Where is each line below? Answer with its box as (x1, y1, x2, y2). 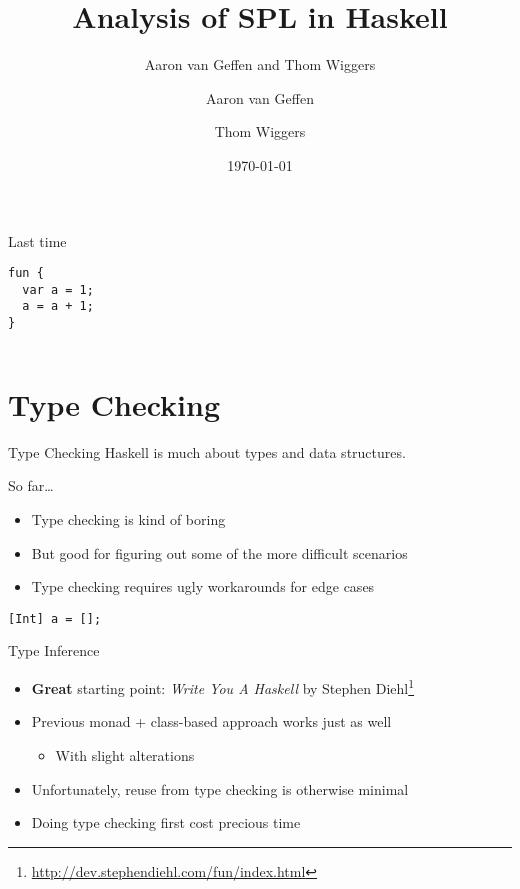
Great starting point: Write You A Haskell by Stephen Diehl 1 (31, 675, 415, 698)
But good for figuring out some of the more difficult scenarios (31, 542, 408, 563)
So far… (8, 475, 54, 496)
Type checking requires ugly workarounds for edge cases (31, 576, 375, 597)
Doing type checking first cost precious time (31, 812, 301, 833)
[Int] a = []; (8, 611, 102, 626)
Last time (8, 230, 67, 251)
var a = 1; (22, 282, 94, 297)
